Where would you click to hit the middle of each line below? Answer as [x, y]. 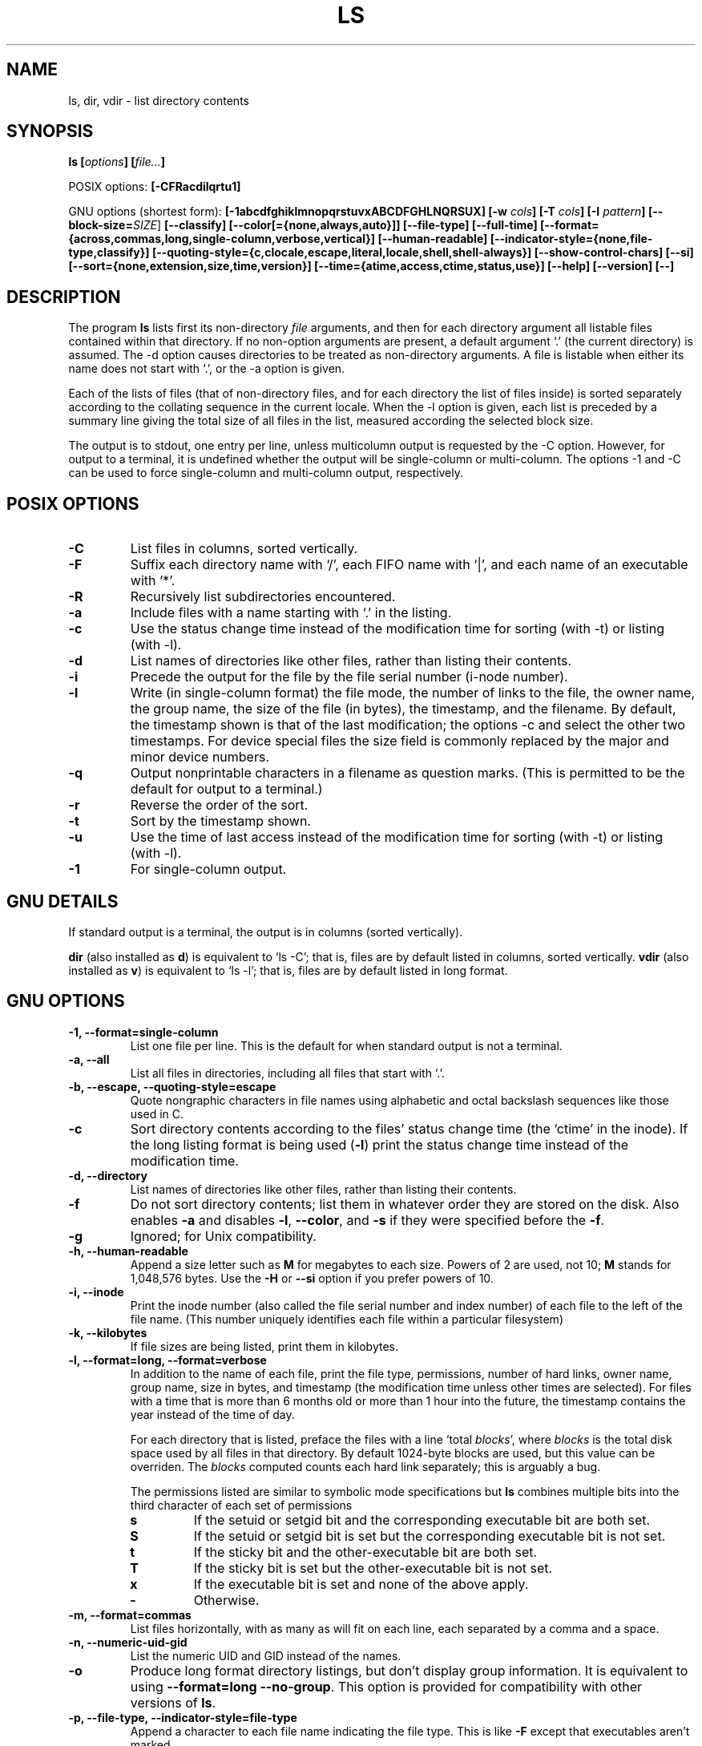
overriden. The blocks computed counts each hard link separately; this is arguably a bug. [365, 1466]
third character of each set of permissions [241, 1505]
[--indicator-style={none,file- [571, 239]
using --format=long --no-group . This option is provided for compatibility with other [386, 1686]
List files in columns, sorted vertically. [244, 549]
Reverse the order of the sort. [219, 805]
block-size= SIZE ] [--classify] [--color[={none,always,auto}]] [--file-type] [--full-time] [303, 225]
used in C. [157, 1113]
